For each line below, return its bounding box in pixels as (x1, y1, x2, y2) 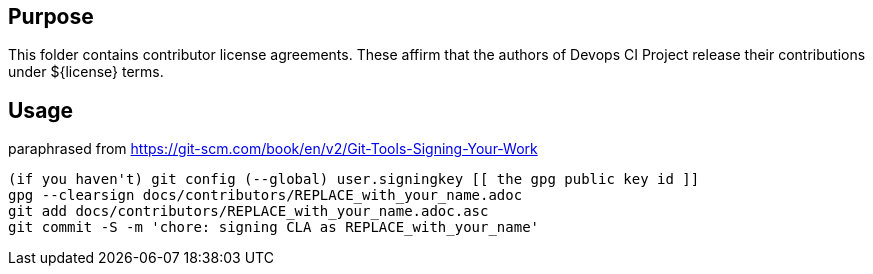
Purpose (8, 4, 94, 29)
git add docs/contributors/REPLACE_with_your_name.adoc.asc (8, 203, 489, 220)
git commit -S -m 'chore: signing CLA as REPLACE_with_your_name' (8, 219, 540, 236)
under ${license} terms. (8, 63, 164, 81)
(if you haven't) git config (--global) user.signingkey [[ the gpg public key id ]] (8, 171, 700, 188)
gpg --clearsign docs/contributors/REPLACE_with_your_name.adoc (8, 187, 523, 204)
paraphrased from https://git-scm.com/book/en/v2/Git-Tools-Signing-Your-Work (8, 140, 538, 158)
